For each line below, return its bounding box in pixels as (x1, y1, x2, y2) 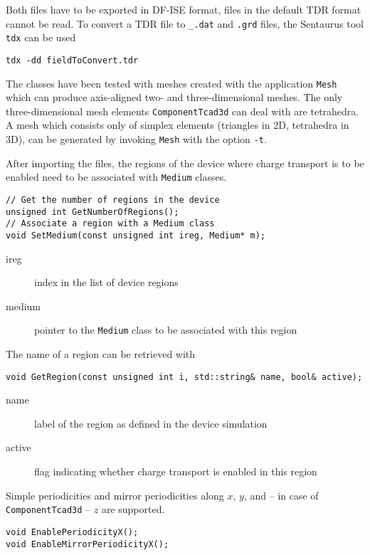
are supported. (101, 502, 165, 517)
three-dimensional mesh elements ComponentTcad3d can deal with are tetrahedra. (6, 103, 359, 118)
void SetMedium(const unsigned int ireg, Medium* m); (6, 230, 266, 240)
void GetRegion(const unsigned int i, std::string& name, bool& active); (6, 371, 363, 382)
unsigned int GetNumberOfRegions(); (6, 206, 179, 217)
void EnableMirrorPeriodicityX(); (6, 539, 169, 549)
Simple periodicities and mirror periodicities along (6, 487, 224, 502)
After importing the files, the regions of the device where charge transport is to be (6, 155, 364, 170)
